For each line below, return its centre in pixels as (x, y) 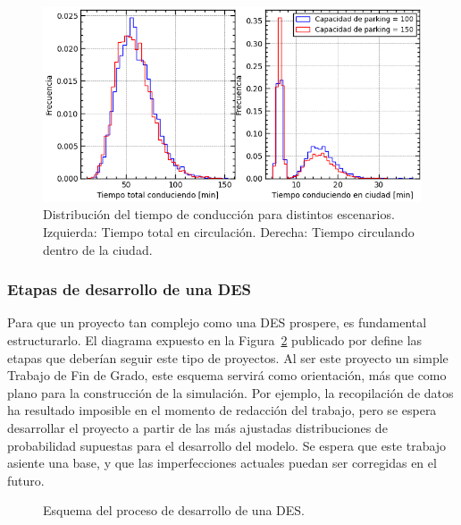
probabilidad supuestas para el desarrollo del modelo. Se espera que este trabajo (227, 445)
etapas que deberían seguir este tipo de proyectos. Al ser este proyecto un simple (228, 357)
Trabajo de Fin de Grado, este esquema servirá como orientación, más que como (227, 375)
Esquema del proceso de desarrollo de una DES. (174, 510)
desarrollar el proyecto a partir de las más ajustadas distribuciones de (197, 427)
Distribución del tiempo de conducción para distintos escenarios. (219, 214)
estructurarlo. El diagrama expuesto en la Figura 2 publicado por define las (215, 339)
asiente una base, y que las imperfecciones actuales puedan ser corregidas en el (222, 463)
